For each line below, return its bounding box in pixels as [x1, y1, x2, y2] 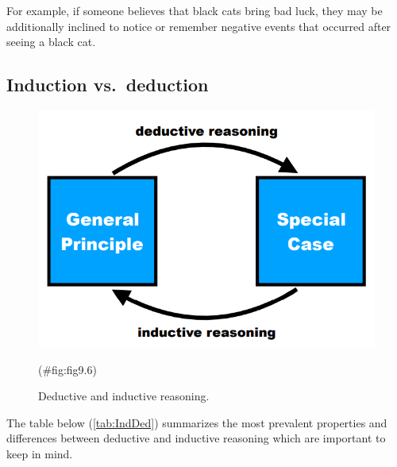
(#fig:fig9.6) [38, 361, 97, 377]
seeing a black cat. [6, 33, 96, 50]
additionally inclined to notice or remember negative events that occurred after [6, 17, 391, 34]
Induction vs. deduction [6, 72, 209, 97]
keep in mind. [6, 445, 73, 461]
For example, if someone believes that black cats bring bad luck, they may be [6, 2, 383, 18]
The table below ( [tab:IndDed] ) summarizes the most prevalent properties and [6, 414, 387, 430]
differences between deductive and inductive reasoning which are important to [6, 430, 386, 446]
